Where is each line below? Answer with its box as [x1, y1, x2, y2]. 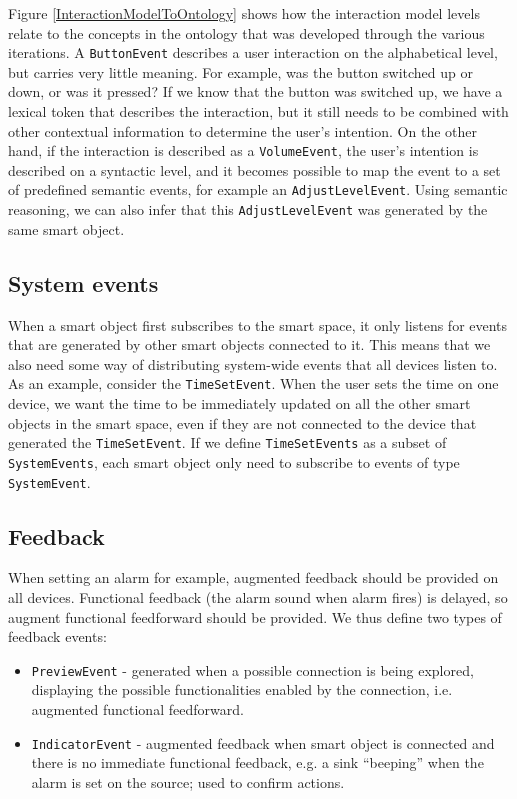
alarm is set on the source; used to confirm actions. [31, 771, 345, 792]
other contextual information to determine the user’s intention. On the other [8, 120, 477, 141]
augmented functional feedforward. [31, 699, 244, 719]
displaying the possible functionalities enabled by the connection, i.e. [31, 679, 453, 700]
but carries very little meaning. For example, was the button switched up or [8, 61, 473, 82]
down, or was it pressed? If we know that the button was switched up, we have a [8, 81, 503, 102]
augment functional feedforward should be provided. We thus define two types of [8, 606, 502, 627]
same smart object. [8, 218, 125, 239]
